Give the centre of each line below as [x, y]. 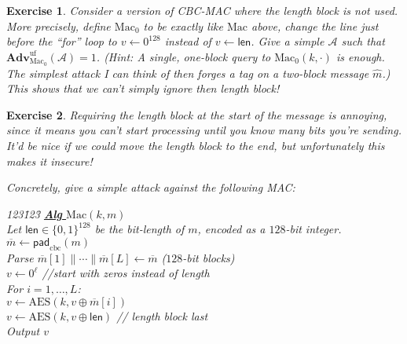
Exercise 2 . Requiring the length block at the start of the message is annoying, [197, 114]
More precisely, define [59, 26]
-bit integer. [313, 229]
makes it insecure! [49, 161]
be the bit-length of [139, 229]
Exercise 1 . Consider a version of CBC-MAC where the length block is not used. [202, 10]
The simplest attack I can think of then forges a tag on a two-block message [188, 73]
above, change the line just [315, 26]
